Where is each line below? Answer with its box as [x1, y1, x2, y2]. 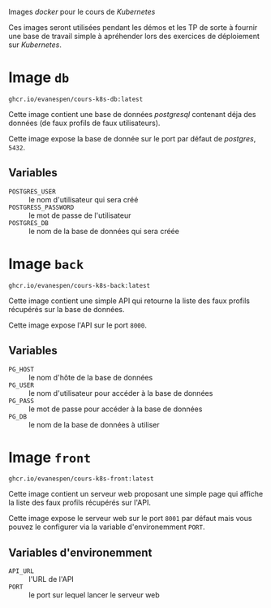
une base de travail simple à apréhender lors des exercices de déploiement [8, 32, 260, 41]
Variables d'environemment [8, 545, 153, 559]
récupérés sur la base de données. [8, 304, 125, 314]
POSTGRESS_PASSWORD [8, 203, 75, 211]
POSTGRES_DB [8, 219, 49, 227]
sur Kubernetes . [8, 40, 62, 50]
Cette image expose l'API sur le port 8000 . [8, 320, 148, 330]
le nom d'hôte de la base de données [28, 372, 153, 382]
